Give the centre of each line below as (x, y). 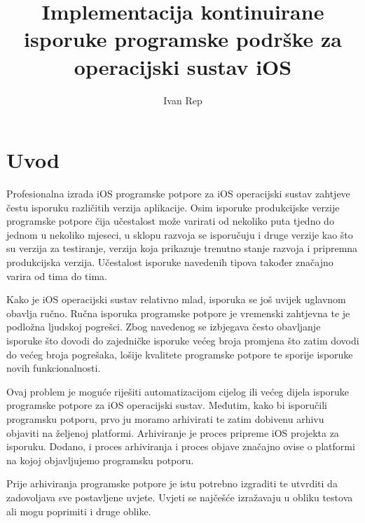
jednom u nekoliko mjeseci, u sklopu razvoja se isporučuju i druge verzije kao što (180, 234)
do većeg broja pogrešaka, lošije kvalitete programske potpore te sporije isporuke (180, 354)
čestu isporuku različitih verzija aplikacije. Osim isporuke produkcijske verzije (173, 207)
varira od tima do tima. (57, 276)
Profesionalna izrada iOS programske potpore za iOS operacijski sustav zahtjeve (178, 194)
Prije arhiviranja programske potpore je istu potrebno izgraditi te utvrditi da (172, 483)
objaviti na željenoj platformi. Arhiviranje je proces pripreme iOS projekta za (173, 432)
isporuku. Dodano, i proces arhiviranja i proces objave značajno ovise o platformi (181, 446)
